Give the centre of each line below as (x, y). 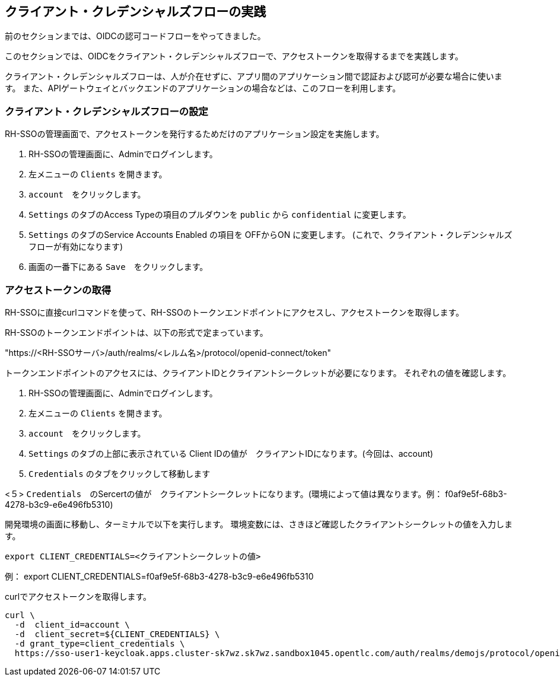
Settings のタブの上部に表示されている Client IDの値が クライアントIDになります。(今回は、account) (231, 453)
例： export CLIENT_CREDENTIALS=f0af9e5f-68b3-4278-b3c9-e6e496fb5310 (159, 576)
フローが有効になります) (76, 247)
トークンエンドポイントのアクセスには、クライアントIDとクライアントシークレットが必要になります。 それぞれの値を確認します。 (258, 373)
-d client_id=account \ (72, 624)
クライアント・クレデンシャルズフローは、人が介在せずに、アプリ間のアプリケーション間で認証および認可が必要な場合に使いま (254, 77)
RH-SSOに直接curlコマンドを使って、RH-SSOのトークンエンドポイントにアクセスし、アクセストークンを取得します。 (235, 312)
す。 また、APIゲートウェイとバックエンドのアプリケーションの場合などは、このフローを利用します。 (203, 88)
